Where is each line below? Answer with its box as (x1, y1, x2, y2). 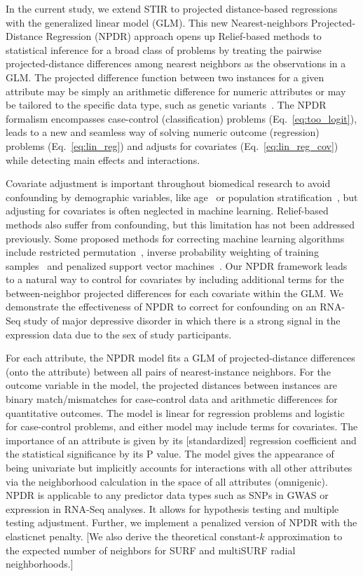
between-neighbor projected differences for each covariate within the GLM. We (6, 285, 343, 300)
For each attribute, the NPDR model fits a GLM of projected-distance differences (6, 350, 355, 365)
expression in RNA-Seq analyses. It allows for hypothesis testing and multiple (6, 501, 339, 516)
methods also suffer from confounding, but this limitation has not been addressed (6, 217, 355, 231)
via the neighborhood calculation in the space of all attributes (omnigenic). (6, 474, 328, 488)
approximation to (268, 528, 343, 543)
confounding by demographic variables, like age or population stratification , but (6, 189, 358, 204)
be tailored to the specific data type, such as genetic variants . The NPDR (6, 97, 327, 112)
